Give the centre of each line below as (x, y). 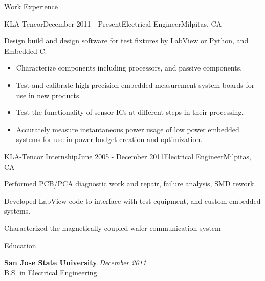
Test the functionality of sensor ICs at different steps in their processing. (130, 112)
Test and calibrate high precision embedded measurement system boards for (135, 85)
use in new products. (49, 95)
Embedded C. (26, 50)
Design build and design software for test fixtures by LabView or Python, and (126, 41)
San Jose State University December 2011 (75, 262)
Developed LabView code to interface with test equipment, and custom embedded (132, 201)
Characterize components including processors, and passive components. (129, 68)
